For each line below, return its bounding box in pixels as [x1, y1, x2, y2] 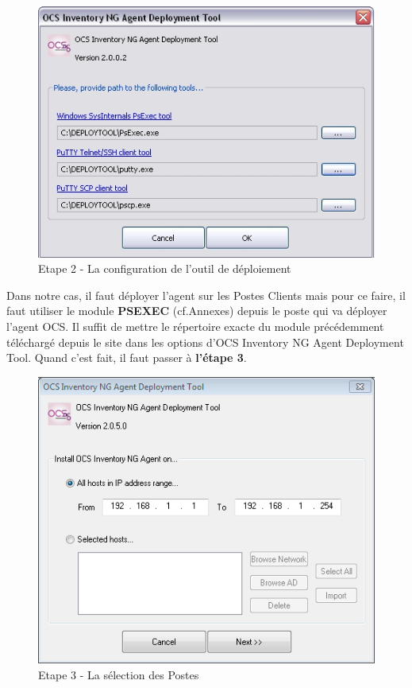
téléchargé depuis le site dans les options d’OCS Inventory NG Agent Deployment [6, 333, 404, 350]
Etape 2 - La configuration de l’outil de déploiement [38, 260, 291, 277]
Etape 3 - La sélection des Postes [38, 666, 199, 682]
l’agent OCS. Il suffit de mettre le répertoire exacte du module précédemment [6, 317, 384, 334]
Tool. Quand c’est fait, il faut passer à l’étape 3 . [6, 349, 247, 366]
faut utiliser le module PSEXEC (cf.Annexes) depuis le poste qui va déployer [6, 302, 387, 319]
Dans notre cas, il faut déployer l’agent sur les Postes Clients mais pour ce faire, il [6, 286, 406, 303]
